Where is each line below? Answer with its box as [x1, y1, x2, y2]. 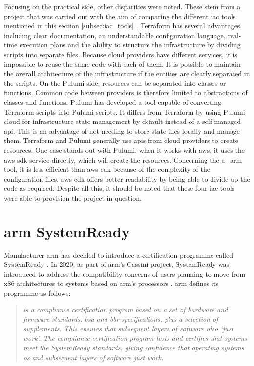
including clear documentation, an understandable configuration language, [4, 30, 226, 40]
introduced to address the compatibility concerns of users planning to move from [4, 268, 246, 279]
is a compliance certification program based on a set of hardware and [23, 304, 228, 314]
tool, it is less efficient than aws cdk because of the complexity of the [4, 164, 210, 174]
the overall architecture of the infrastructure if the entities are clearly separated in [4, 68, 250, 79]
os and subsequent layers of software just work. [23, 352, 164, 362]
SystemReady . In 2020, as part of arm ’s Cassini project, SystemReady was [4, 259, 230, 269]
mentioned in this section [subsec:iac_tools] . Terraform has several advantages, [4, 20, 242, 31]
